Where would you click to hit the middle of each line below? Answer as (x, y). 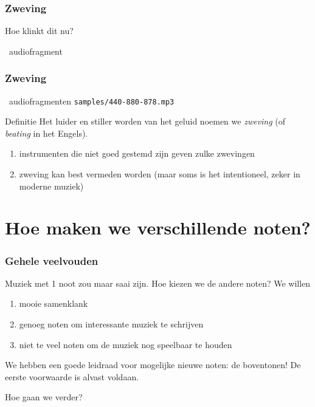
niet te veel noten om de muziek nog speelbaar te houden (126, 344)
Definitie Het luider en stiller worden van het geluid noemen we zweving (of (145, 121)
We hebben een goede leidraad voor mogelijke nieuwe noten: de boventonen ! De (153, 365)
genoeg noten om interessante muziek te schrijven (111, 324)
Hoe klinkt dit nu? (39, 31)
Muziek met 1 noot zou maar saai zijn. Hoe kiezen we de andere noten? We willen (158, 283)
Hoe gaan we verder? (44, 397)
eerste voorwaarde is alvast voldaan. (72, 376)
